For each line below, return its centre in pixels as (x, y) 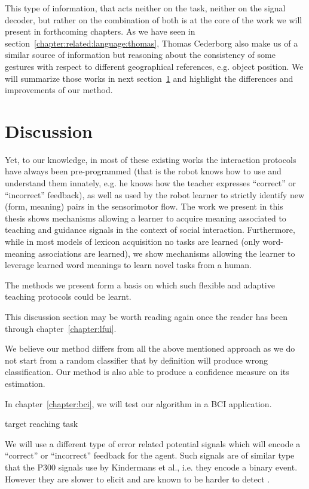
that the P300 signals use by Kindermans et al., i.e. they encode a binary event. (151, 467)
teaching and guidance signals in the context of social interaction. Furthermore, (150, 230)
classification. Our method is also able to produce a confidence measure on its (147, 372)
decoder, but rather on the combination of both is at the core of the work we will (154, 19)
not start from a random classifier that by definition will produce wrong (136, 360)
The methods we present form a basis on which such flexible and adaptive (140, 285)
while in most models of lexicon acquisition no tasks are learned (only (132, 242)
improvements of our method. (59, 90)
